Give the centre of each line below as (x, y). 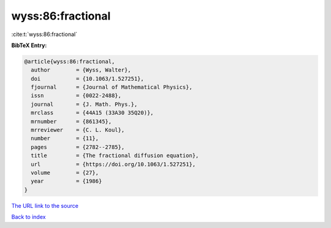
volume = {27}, (65, 173)
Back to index (29, 217)
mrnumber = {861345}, (71, 121)
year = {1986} (67, 181)
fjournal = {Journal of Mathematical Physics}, (112, 87)
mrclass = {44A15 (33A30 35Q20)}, (92, 113)
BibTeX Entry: (29, 45)
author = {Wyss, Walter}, (81, 70)
